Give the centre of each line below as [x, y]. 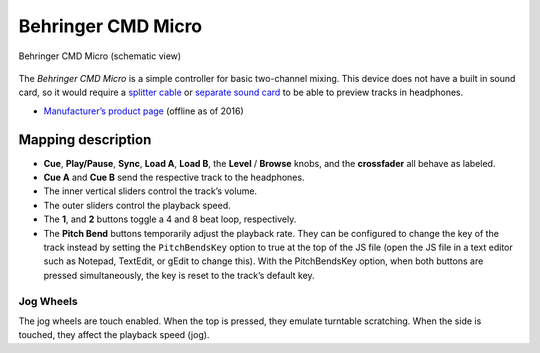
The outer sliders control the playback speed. [137, 205]
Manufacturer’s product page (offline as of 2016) [143, 111]
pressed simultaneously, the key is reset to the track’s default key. [179, 275]
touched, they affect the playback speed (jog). [114, 335]
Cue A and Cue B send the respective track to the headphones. [174, 177]
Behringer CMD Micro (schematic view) [100, 56]
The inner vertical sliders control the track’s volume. [150, 191]
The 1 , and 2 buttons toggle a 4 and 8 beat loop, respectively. [170, 219]
